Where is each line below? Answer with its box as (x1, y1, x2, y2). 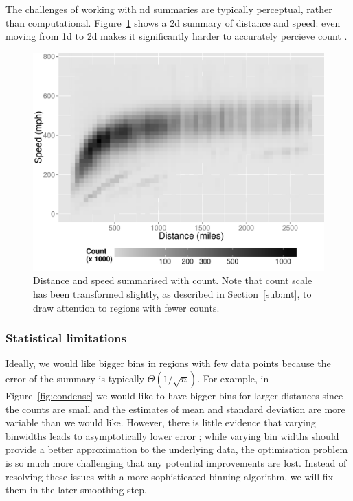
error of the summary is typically (5, 371, 145, 385)
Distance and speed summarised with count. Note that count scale (33, 273, 312, 288)
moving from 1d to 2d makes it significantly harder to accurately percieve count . (5, 29, 348, 43)
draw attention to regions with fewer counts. (33, 300, 220, 314)
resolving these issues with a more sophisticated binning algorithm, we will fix (5, 469, 334, 483)
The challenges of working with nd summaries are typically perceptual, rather (5, 2, 332, 16)
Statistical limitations (5, 329, 126, 347)
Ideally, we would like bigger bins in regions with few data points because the (5, 356, 331, 371)
